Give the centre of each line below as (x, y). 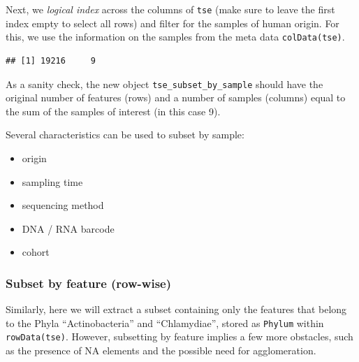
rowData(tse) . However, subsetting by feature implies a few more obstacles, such (179, 336)
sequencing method (63, 205)
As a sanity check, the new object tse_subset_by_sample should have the (164, 84)
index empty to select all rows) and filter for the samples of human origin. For (173, 23)
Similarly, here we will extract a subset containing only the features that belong (176, 309)
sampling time (52, 181)
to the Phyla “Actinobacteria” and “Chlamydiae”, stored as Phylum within (165, 323)
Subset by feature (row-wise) (89, 283)
